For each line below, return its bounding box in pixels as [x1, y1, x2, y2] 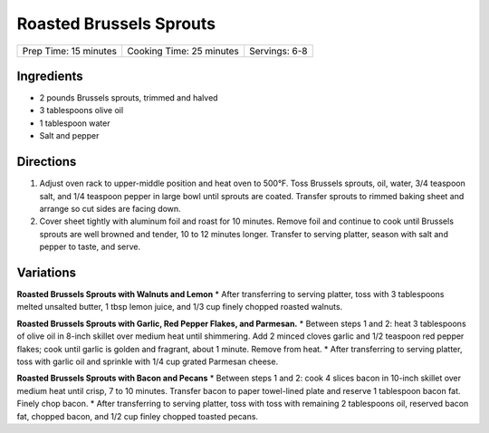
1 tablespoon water [39, 118, 110, 129]
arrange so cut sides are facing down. [39, 203, 181, 214]
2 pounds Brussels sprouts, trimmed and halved [39, 92, 218, 103]
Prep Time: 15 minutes [22, 44, 118, 57]
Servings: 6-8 [249, 44, 308, 57]
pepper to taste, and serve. [39, 241, 140, 253]
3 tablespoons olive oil [39, 105, 124, 116]
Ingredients [16, 68, 83, 83]
